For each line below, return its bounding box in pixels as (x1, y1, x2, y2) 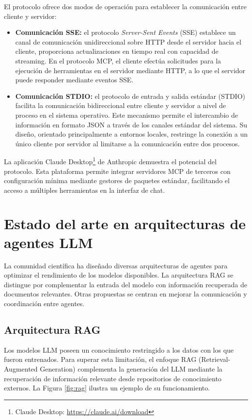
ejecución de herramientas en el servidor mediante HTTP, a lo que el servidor (15, 65, 246, 75)
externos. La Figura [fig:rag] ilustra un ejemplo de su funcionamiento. (4, 383, 210, 393)
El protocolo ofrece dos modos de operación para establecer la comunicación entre (4, 1, 247, 11)
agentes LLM (4, 232, 93, 252)
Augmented (4, 364, 38, 374)
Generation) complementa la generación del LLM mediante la (40, 364, 222, 374)
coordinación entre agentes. (4, 298, 85, 309)
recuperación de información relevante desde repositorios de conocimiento (4, 373, 221, 383)
